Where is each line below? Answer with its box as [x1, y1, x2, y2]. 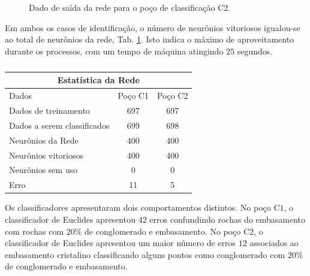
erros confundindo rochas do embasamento [149, 213, 306, 225]
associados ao [249, 236, 299, 249]
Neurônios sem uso [9, 163, 78, 176]
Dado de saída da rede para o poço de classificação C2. [29, 1, 231, 13]
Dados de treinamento [9, 104, 90, 117]
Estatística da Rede [57, 74, 140, 86]
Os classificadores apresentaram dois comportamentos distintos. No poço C [5, 201, 280, 214]
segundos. [237, 44, 273, 57]
